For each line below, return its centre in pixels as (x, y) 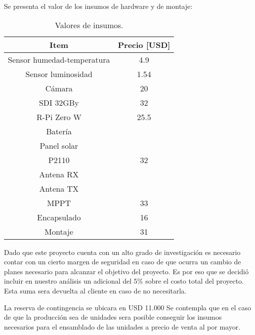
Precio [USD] (144, 44)
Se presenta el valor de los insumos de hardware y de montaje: (98, 6)
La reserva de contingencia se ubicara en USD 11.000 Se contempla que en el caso (127, 307)
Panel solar (59, 145)
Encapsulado (59, 217)
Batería (59, 131)
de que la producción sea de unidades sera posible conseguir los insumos (113, 317)
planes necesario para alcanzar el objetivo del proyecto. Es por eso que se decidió (127, 271)
